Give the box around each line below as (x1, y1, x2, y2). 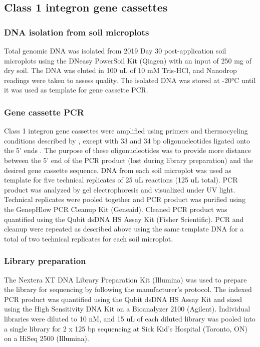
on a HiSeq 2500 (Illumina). (4, 333, 89, 343)
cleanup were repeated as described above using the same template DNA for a (4, 223, 244, 234)
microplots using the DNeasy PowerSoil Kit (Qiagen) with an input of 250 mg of (4, 55, 251, 65)
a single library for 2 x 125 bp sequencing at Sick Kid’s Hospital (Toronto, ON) (4, 323, 247, 333)
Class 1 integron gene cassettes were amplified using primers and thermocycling (4, 125, 248, 136)
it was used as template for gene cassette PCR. (4, 84, 148, 95)
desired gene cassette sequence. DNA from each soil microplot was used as (4, 164, 231, 175)
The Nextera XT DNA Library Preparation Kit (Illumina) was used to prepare (4, 274, 247, 284)
